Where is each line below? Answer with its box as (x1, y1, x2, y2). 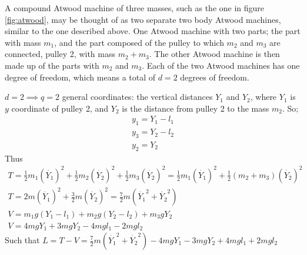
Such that (5, 234, 40, 246)
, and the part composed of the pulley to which (54, 36, 224, 48)
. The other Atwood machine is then (149, 48, 280, 60)
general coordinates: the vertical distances (62, 90, 213, 103)
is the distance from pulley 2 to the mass (122, 102, 269, 114)
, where (250, 90, 277, 103)
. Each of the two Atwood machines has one (142, 59, 300, 71)
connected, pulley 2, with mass (5, 48, 115, 60)
